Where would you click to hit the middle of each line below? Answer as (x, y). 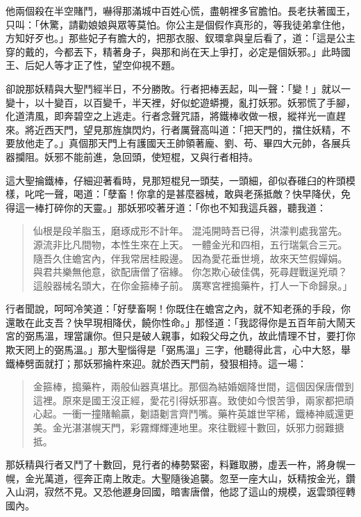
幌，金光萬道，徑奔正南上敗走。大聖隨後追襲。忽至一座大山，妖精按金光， (176, 478)
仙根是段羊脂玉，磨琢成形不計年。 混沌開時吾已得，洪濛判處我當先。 (190, 231)
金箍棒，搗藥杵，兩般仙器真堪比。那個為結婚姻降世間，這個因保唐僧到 (193, 387)
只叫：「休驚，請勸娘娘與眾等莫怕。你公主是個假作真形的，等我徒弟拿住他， (178, 24)
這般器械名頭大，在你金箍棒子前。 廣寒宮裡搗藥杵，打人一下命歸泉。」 (193, 285)
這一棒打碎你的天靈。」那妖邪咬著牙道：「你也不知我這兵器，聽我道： (170, 207)
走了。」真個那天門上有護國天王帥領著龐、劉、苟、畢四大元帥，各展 (187, 143)
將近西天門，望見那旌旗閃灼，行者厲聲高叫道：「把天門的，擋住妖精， (183, 129)
